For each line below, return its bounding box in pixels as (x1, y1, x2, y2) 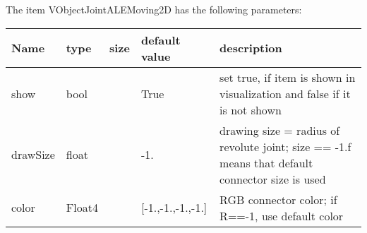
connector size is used (219, 170, 326, 187)
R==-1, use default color (219, 207, 344, 224)
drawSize (11, 146, 55, 163)
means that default (219, 154, 313, 171)
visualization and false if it (219, 85, 351, 102)
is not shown (219, 101, 282, 118)
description (219, 40, 282, 56)
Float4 (66, 199, 98, 216)
